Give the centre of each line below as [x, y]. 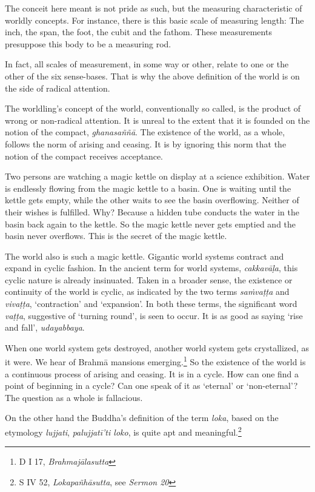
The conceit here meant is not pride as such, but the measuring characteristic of [154, 8]
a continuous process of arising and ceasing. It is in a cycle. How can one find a [152, 373]
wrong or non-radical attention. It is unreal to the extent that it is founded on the [157, 120]
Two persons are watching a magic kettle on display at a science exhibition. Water [157, 176]
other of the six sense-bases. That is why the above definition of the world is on [152, 76]
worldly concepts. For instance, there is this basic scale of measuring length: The [154, 20]
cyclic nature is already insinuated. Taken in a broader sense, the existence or [149, 279]
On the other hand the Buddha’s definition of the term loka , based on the [142, 418]
